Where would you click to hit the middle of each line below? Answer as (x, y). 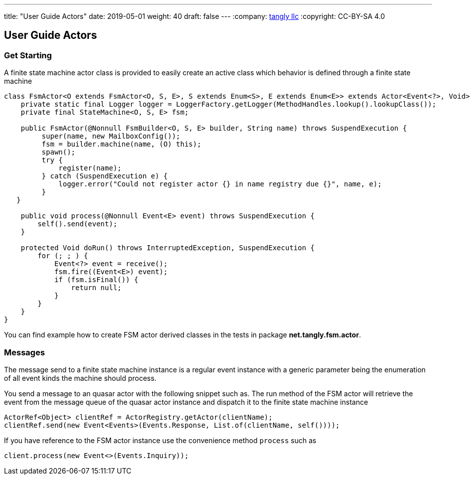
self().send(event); (77, 224)
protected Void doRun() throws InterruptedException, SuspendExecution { (168, 248)
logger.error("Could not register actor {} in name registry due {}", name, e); (220, 184)
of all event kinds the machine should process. (80, 378)
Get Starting (28, 55)
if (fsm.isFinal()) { (96, 280)
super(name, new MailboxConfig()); (111, 136)
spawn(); (59, 152)
